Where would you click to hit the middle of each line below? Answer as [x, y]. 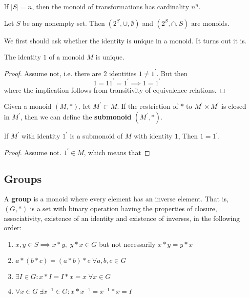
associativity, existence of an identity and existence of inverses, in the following [122, 218]
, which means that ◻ [117, 152]
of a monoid [67, 57]
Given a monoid [28, 106]
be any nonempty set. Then [64, 23]
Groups [23, 178]
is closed [234, 106]
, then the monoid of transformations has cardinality [111, 6]
